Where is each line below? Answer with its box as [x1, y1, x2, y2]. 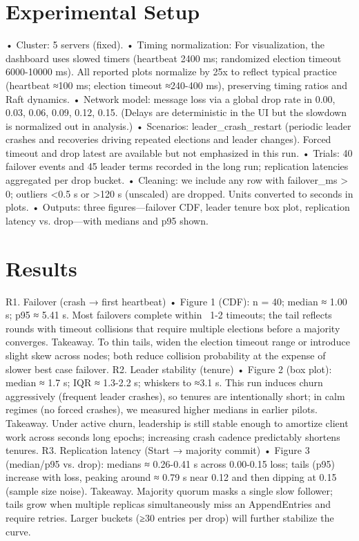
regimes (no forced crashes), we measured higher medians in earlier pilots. [6, 402, 318, 417]
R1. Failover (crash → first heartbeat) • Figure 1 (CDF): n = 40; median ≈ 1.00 [6, 294, 347, 308]
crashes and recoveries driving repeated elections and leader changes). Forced [6, 132, 331, 146]
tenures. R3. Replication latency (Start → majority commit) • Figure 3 [6, 443, 310, 457]
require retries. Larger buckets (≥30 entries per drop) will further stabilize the [6, 511, 334, 525]
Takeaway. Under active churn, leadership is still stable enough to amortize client [6, 415, 349, 430]
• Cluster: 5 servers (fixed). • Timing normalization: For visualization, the [6, 37, 324, 52]
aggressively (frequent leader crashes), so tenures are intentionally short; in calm [6, 388, 345, 403]
